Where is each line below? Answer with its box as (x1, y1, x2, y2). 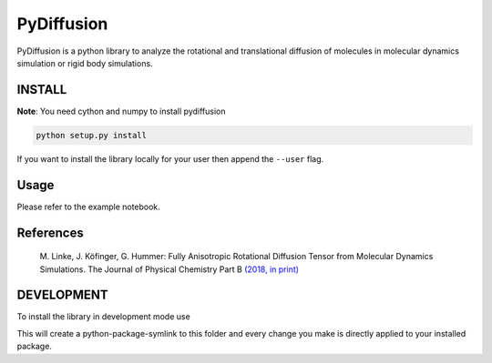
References (16, 225, 84, 240)
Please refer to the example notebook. (16, 201, 161, 212)
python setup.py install (36, 130, 148, 140)
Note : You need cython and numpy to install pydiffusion (16, 106, 226, 116)
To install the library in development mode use (16, 311, 190, 322)
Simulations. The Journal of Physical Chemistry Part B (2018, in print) (39, 264, 300, 275)
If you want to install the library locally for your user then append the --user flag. (16, 153, 324, 164)
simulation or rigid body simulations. (16, 57, 154, 68)
